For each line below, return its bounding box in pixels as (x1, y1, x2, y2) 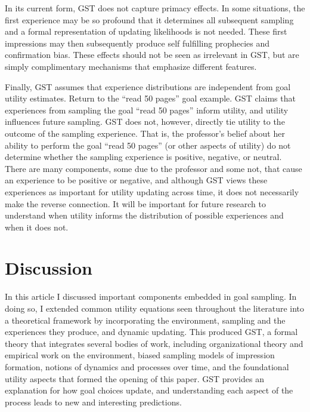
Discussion (5, 256, 92, 280)
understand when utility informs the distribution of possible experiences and (5, 209, 284, 222)
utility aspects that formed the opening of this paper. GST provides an (5, 372, 264, 385)
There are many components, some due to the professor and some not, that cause (5, 162, 302, 174)
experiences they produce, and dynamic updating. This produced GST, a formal (5, 325, 298, 338)
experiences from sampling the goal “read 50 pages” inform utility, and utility (5, 103, 289, 116)
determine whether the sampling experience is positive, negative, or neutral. (5, 150, 282, 163)
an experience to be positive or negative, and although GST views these (5, 174, 268, 186)
